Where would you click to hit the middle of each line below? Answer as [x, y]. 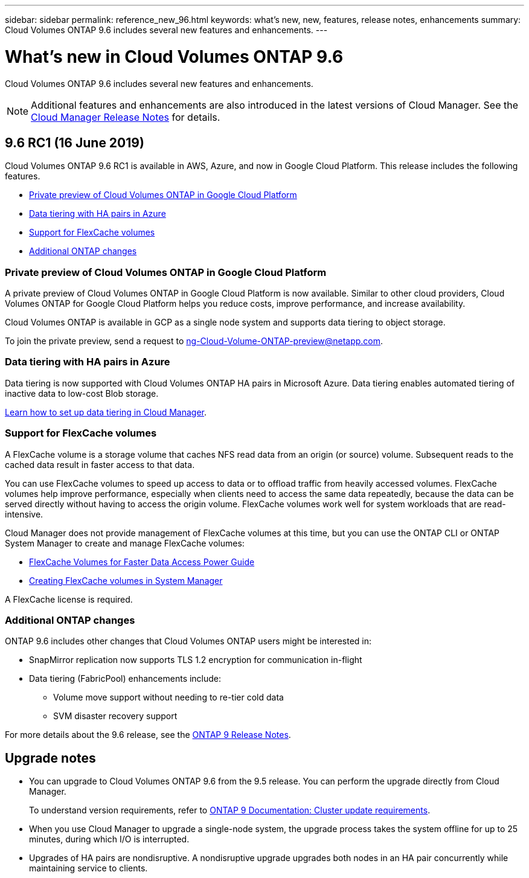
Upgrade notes [50, 758]
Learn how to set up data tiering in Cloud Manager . [106, 412]
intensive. [24, 514]
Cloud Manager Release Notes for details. [126, 117]
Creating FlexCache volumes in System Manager [126, 580]
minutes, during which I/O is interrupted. [109, 839]
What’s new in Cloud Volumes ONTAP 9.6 [174, 56]
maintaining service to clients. [88, 868]
